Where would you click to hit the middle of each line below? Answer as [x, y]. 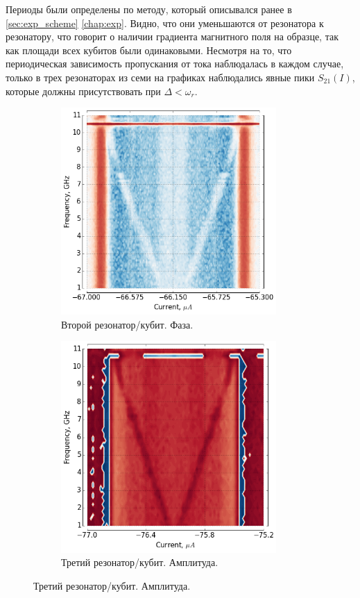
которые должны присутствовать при [83, 91]
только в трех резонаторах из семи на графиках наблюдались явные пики [160, 77]
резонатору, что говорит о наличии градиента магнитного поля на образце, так [172, 36]
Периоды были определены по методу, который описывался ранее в [149, 9]
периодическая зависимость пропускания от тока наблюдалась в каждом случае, [175, 64]
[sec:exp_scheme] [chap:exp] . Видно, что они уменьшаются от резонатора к [165, 23]
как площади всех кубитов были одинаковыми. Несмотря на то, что [149, 50]
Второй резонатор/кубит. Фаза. [127, 324]
